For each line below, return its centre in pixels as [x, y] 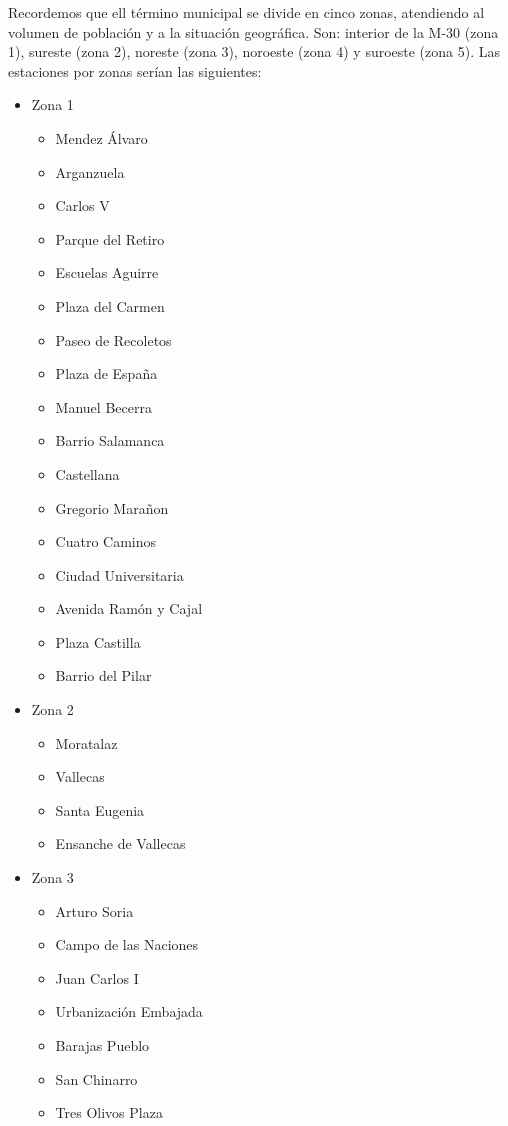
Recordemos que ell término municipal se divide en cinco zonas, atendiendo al [246, 12]
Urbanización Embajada [129, 1011]
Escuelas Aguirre [107, 272]
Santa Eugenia [100, 809]
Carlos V [82, 205]
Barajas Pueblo [102, 1045]
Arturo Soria [94, 910]
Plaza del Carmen [110, 305]
